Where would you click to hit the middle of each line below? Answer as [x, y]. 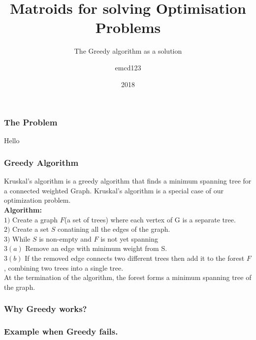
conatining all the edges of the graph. [114, 229]
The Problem [31, 122]
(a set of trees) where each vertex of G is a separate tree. [150, 219]
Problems [128, 27]
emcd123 [128, 67]
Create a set [31, 229]
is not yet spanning [129, 238]
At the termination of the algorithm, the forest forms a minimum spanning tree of [128, 277]
